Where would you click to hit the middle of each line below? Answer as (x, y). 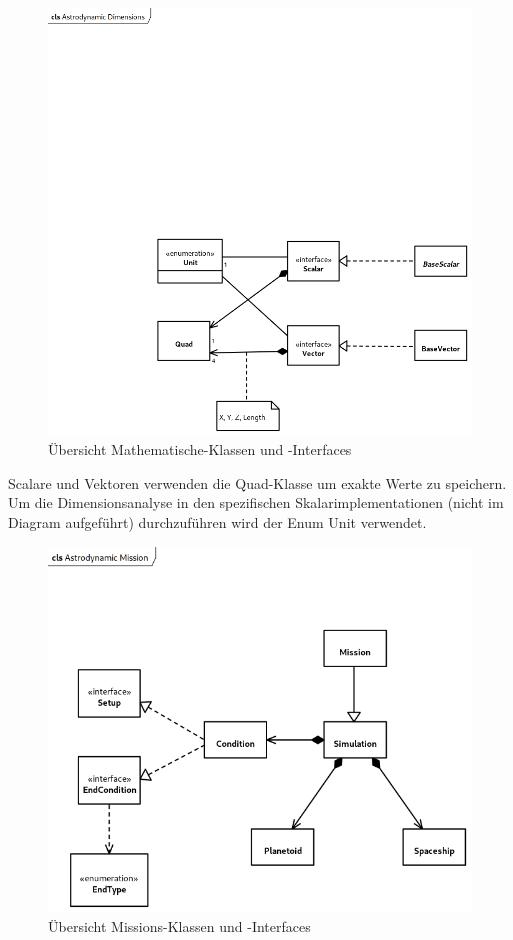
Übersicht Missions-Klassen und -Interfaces (179, 926)
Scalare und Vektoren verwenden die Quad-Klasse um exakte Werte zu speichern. (257, 482)
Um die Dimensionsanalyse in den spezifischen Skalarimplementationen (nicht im (256, 502)
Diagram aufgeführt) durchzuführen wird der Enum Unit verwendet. (217, 522)
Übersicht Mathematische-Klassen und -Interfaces (200, 449)
